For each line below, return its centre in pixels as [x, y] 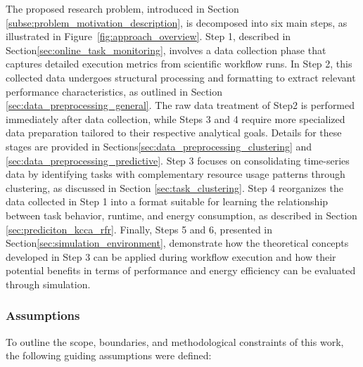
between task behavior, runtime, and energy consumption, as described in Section [181, 215]
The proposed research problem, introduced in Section [122, 8]
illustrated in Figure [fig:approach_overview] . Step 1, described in [148, 36]
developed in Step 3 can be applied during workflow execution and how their [171, 256]
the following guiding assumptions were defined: [109, 355]
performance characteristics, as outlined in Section [114, 91]
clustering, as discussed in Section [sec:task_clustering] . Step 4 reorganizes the [174, 187]
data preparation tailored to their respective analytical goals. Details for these [174, 133]
